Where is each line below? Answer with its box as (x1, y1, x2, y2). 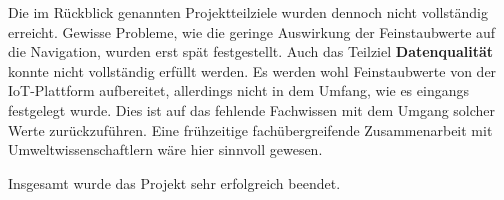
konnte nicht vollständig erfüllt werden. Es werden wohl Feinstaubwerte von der (8, 60, 497, 81)
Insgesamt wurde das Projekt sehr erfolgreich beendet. (8, 172, 341, 193)
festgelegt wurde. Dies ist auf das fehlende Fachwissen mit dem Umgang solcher (8, 99, 496, 120)
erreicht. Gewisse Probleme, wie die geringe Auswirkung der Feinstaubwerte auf (8, 21, 496, 42)
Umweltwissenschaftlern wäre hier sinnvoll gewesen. (8, 139, 323, 160)
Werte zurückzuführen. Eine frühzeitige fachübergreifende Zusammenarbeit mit (8, 119, 493, 140)
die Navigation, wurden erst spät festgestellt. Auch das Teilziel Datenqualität (8, 41, 494, 62)
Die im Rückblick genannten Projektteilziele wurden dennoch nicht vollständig (8, 2, 488, 22)
